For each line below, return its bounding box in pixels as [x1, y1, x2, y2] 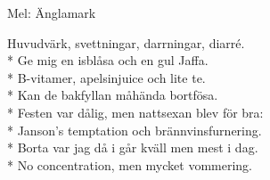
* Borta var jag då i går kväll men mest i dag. [7, 138, 258, 157]
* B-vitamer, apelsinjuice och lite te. [7, 68, 206, 86]
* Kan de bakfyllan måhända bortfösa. [7, 86, 218, 104]
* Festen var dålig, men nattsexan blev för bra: [7, 102, 264, 121]
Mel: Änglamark [7, 4, 96, 21]
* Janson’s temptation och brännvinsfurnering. [7, 120, 262, 139]
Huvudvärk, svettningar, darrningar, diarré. [7, 33, 245, 52]
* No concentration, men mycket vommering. [7, 155, 252, 174]
